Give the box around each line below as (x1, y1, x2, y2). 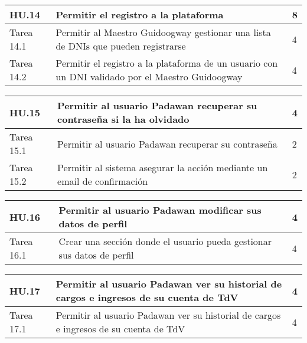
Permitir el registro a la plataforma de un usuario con (55, 56, 278, 70)
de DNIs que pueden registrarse (55, 39, 186, 53)
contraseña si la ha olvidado (57, 112, 190, 126)
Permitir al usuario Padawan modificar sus (58, 203, 262, 217)
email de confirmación (57, 174, 148, 188)
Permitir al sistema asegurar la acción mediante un (57, 161, 268, 174)
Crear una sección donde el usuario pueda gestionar (58, 234, 272, 248)
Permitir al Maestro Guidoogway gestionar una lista (55, 25, 271, 39)
